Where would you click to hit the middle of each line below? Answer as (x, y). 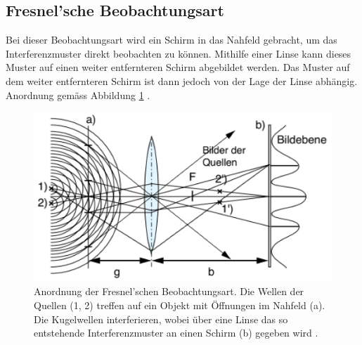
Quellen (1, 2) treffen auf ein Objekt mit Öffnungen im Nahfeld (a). (180, 305)
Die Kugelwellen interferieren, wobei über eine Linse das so (161, 319)
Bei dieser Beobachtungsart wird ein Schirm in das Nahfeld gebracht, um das (172, 40)
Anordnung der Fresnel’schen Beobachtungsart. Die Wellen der (169, 291)
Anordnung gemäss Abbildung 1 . (78, 95)
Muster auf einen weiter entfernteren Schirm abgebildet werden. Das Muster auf (178, 67)
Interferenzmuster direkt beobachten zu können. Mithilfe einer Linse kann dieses (179, 53)
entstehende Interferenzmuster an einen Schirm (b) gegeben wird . (176, 333)
